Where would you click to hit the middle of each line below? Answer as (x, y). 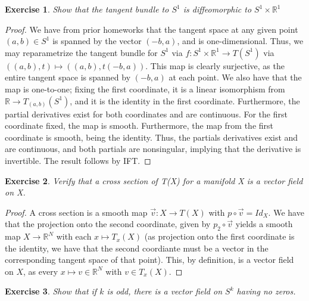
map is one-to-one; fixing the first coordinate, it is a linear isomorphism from (145, 89)
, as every (41, 271)
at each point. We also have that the (235, 77)
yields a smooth (264, 224)
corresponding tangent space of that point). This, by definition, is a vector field (149, 260)
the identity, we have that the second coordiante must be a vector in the (137, 248)
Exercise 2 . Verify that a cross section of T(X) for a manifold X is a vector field (154, 180)
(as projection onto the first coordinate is (219, 236)
